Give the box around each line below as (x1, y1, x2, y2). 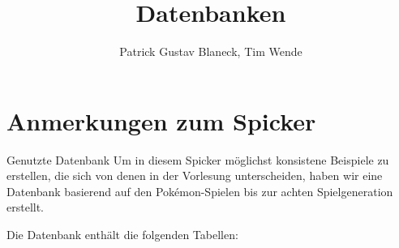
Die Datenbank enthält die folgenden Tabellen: (6, 226, 238, 243)
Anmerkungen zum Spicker (6, 104, 316, 137)
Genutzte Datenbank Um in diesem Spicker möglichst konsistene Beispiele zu (6, 151, 389, 168)
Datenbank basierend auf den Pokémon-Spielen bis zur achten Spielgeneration (6, 182, 393, 199)
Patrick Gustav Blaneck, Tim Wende (119, 43, 302, 60)
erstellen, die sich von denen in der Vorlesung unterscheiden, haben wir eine (6, 167, 383, 184)
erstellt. (6, 199, 45, 216)
